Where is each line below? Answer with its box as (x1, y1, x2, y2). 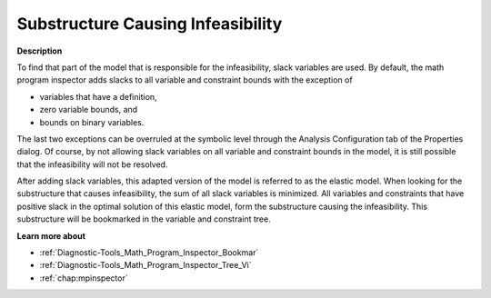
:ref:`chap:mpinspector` (39, 273, 128, 283)
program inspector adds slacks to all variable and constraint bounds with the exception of (16, 74, 354, 85)
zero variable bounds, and (39, 104, 138, 115)
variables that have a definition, (39, 91, 158, 102)
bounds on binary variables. (39, 116, 145, 127)
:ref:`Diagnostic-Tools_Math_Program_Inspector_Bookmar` (39, 247, 259, 258)
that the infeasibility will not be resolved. (16, 159, 168, 170)
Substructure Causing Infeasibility (16, 14, 283, 34)
